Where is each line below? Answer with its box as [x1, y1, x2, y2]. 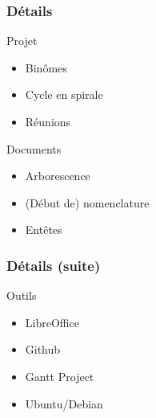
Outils [6, 287, 37, 304]
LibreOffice [25, 313, 79, 330]
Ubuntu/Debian [25, 395, 103, 412]
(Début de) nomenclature [25, 194, 150, 211]
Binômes [25, 59, 67, 76]
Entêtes [25, 221, 62, 238]
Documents [6, 140, 62, 157]
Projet [6, 32, 38, 49]
